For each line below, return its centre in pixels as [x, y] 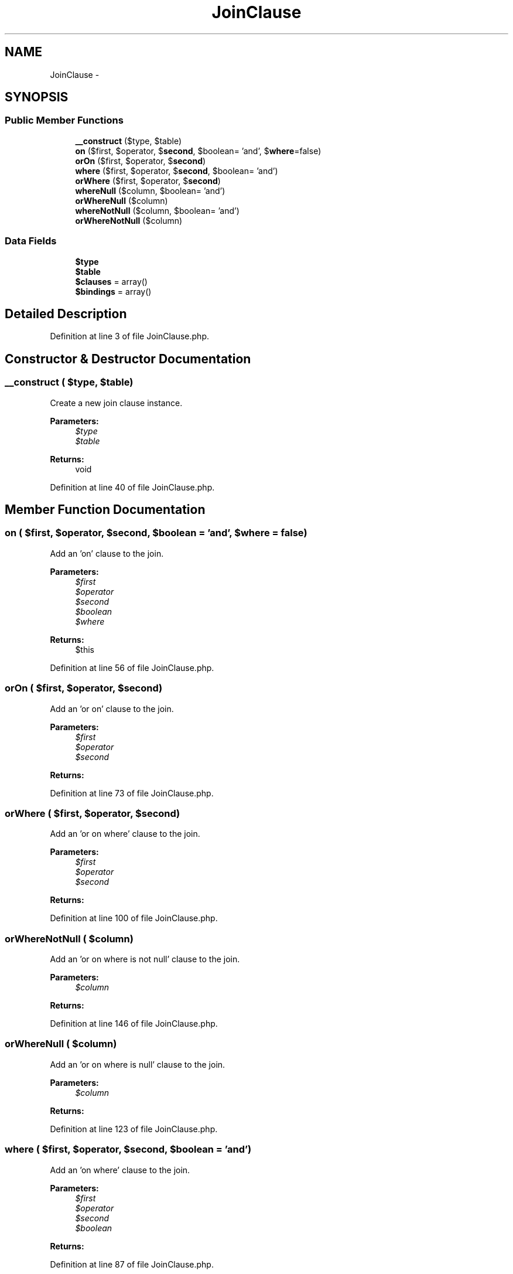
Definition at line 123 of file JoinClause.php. [134, 1129]
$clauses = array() [111, 281]
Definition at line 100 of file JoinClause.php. [134, 918]
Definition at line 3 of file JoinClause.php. [130, 336]
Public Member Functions [64, 120]
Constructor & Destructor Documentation [128, 359]
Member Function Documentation [105, 510]
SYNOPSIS [37, 97]
